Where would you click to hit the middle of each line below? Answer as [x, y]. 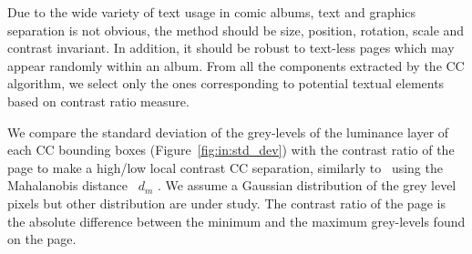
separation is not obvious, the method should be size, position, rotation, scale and [236, 30]
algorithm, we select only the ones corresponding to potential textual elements [226, 83]
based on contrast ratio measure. [98, 101]
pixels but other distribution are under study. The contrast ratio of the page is [226, 203]
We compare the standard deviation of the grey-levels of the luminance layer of [228, 132]
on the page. [42, 239]
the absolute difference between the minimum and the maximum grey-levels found [236, 221]
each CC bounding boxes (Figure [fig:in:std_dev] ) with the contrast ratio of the [231, 150]
